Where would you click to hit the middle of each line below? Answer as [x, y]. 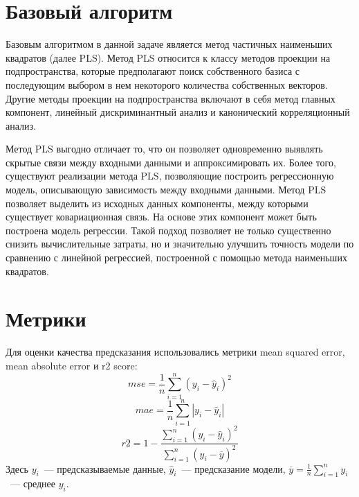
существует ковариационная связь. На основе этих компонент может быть [161, 217]
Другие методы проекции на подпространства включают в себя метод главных [171, 98]
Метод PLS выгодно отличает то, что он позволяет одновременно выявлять [164, 149]
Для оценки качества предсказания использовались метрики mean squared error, [175, 352]
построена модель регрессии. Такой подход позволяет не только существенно [168, 230]
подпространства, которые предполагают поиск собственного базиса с [153, 71]
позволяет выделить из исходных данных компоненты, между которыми [157, 203]
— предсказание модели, [233, 468]
